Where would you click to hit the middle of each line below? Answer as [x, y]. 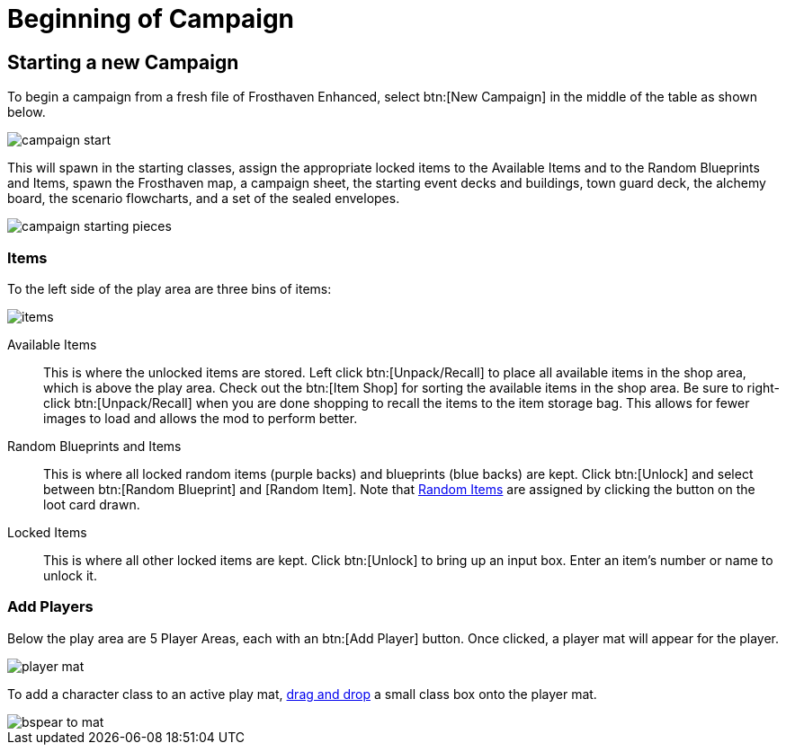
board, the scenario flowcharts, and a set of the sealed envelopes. [204, 199]
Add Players [50, 607]
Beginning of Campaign [151, 19]
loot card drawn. [92, 504]
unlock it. [70, 575]
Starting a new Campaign [123, 62]
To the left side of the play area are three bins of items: [170, 288]
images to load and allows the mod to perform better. [201, 418]
